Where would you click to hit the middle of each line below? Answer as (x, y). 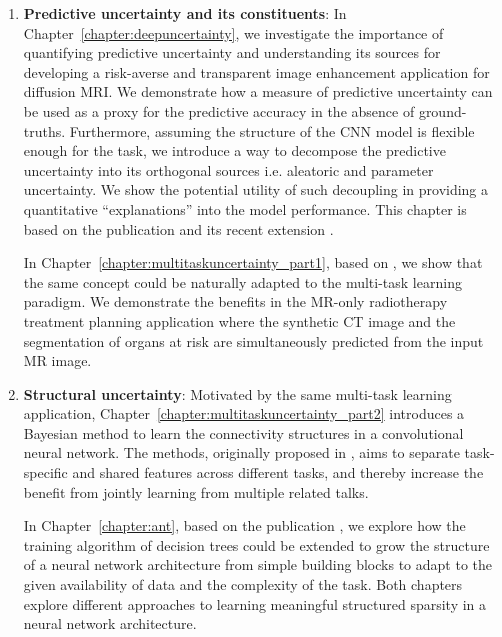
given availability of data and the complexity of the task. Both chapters (243, 584)
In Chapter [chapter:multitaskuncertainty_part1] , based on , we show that (253, 262)
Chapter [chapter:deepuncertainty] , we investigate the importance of (233, 32)
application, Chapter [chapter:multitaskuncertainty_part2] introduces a (244, 413)
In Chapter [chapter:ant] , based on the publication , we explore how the (244, 525)
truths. (44, 130)
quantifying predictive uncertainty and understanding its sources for (232, 52)
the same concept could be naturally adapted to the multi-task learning (242, 281)
